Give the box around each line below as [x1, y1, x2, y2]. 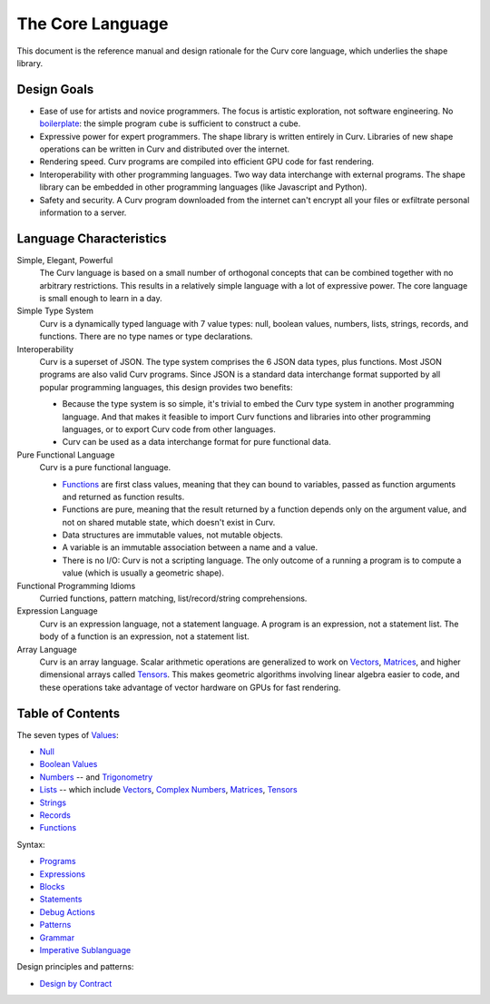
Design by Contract [39, 978, 113, 989]
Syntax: [16, 839, 45, 850]
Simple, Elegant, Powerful [16, 254, 113, 265]
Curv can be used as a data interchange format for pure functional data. [62, 437, 331, 448]
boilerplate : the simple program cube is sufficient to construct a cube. [39, 118, 301, 129]
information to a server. [39, 207, 127, 218]
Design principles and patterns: [16, 961, 134, 972]
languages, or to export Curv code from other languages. [62, 423, 276, 435]
